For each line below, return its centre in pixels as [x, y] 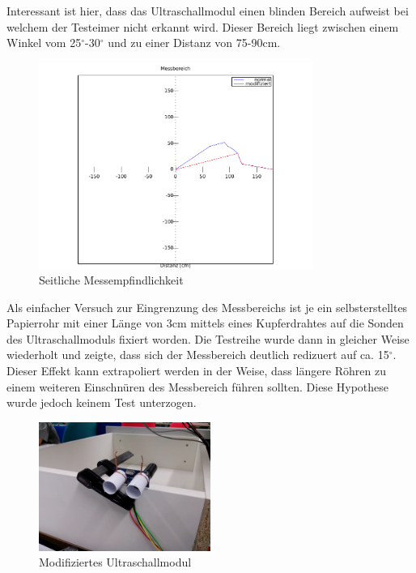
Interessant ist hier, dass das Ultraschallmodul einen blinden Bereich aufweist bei [208, 11]
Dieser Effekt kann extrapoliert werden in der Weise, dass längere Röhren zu [196, 371]
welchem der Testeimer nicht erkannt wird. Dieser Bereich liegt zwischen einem [203, 26]
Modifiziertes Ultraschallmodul [115, 562]
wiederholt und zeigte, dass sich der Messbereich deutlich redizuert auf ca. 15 [198, 355]
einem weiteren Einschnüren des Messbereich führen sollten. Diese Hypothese [197, 386]
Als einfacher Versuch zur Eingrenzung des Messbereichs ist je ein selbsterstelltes [207, 307]
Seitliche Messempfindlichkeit [111, 280]
